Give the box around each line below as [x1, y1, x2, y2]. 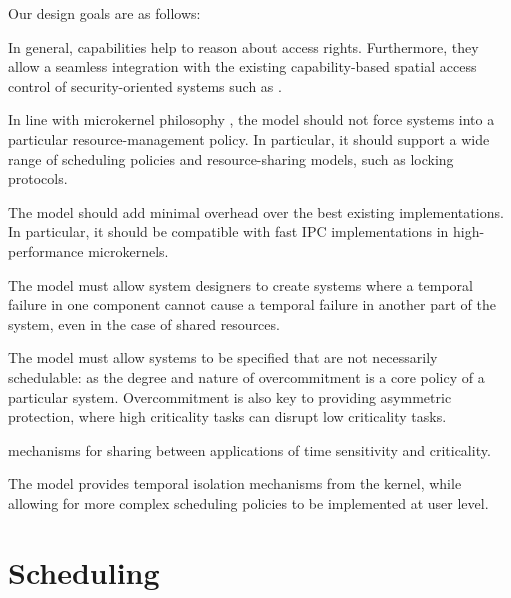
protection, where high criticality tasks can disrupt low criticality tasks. [8, 406, 447, 427]
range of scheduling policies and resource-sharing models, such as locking [8, 148, 454, 169]
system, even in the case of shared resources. [8, 313, 280, 334]
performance [8, 240, 84, 261]
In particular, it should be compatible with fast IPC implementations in [8, 221, 449, 242]
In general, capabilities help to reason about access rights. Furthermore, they [8, 36, 479, 57]
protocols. [8, 168, 68, 189]
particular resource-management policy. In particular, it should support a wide [8, 128, 490, 149]
